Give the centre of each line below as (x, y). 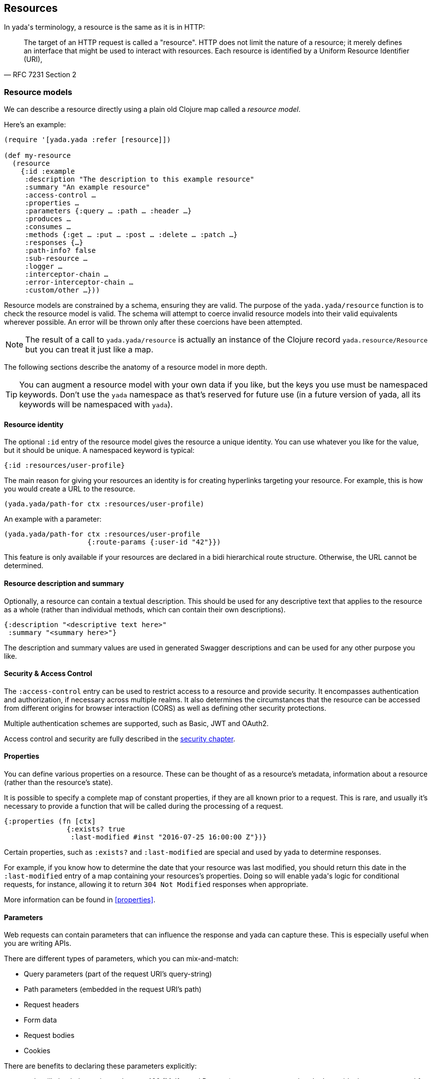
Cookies (37, 1051)
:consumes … (48, 227)
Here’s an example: (35, 125)
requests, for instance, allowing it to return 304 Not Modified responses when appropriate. (156, 884)
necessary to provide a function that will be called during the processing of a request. (144, 806)
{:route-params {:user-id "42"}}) (154, 542)
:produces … (48, 219)
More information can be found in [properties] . (80, 900)
